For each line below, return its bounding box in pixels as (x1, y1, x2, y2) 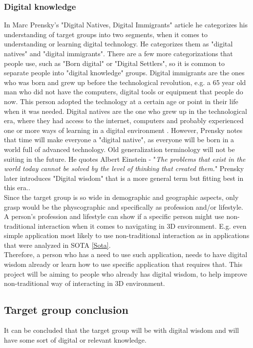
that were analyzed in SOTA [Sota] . (4, 239, 111, 250)
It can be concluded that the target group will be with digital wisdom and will (4, 325, 239, 335)
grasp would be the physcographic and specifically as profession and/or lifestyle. (4, 201, 243, 212)
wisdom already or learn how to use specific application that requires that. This (4, 259, 243, 269)
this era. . (4, 182, 30, 193)
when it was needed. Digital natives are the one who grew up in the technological (4, 106, 247, 116)
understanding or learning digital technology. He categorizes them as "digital (4, 39, 233, 49)
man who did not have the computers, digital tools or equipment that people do (4, 87, 243, 97)
